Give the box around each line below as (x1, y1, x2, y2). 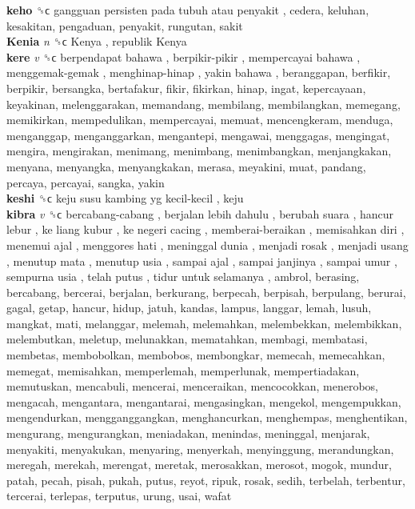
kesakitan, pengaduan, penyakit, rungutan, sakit (6, 17, 243, 34)
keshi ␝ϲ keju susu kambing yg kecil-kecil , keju (6, 190, 244, 206)
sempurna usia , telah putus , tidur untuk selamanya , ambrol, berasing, (6, 268, 360, 285)
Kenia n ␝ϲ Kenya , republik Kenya (6, 33, 187, 50)
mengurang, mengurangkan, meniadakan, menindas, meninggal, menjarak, (6, 425, 370, 442)
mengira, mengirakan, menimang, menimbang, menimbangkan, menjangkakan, (6, 142, 392, 159)
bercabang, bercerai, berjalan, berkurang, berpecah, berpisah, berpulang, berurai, (6, 283, 406, 300)
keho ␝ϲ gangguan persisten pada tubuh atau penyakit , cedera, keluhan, (6, 2, 369, 18)
